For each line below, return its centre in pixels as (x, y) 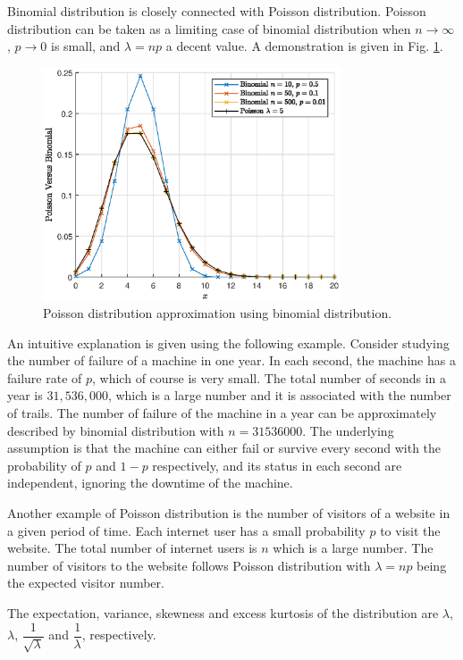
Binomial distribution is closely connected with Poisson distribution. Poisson (217, 11)
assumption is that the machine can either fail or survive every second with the (224, 448)
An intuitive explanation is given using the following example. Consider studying (228, 343)
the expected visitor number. (86, 583)
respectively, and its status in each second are (277, 465)
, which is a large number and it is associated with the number (279, 395)
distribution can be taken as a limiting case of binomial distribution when (209, 28)
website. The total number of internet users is (132, 548)
